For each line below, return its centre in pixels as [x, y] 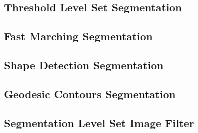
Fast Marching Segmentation [78, 36]
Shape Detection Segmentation [84, 65]
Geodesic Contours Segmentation [90, 93]
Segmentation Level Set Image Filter [99, 122]
